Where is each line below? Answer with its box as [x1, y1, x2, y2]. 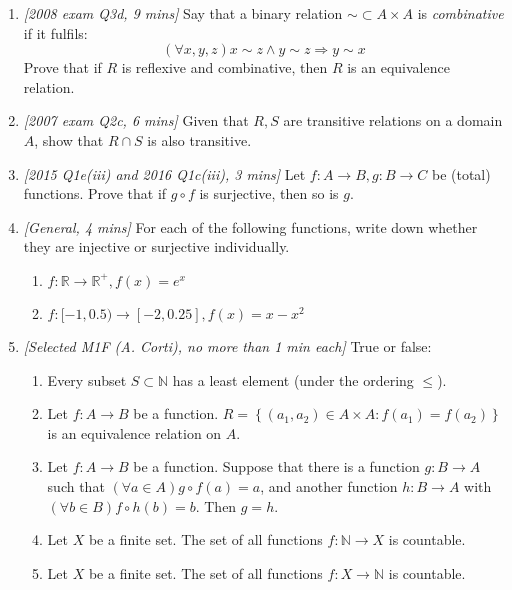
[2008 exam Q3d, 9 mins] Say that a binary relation [23, 3, 343, 23]
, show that [34, 129, 104, 150]
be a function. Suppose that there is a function [133, 456, 420, 477]
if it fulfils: [23, 22, 88, 43]
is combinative [417, 3, 504, 23]
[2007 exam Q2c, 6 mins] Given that [23, 110, 249, 131]
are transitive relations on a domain [283, 110, 503, 131]
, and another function [260, 475, 398, 496]
